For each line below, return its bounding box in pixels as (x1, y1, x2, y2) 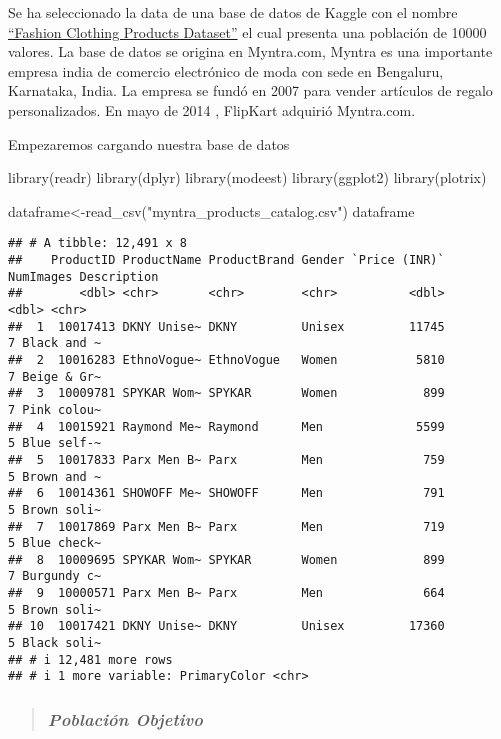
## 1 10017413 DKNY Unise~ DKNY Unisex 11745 (8, 319, 445, 334)
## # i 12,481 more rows (8, 652, 173, 667)
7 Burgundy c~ (8, 569, 102, 584)
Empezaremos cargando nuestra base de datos (8, 133, 290, 154)
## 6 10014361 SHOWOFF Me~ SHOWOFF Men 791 (8, 486, 445, 501)
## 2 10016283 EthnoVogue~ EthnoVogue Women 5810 (8, 352, 445, 367)
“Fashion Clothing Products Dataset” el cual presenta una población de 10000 (8, 21, 487, 42)
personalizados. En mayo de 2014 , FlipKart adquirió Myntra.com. (8, 99, 416, 120)
